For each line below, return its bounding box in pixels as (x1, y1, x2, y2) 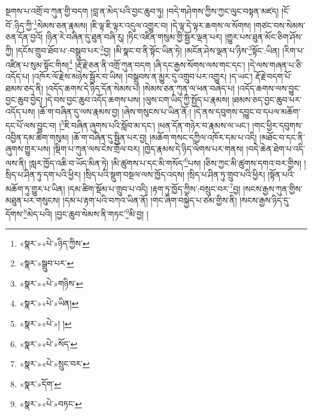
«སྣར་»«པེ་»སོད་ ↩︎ (19, 337, 78, 350)
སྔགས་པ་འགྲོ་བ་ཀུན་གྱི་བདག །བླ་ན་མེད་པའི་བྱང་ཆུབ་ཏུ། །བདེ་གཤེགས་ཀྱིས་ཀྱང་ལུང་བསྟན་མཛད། (5, 5, 279, 17)
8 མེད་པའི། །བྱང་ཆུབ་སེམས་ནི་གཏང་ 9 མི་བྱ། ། (23, 206, 149, 220)
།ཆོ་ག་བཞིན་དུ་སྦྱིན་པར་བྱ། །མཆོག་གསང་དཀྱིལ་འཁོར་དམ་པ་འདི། (71, 130, 257, 143)
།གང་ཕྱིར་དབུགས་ (252, 119, 303, 131)
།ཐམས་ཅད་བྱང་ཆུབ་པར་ (232, 93, 302, 106)
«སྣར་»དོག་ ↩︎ (19, 377, 62, 390)
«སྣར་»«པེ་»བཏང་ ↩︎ (19, 397, 82, 410)
